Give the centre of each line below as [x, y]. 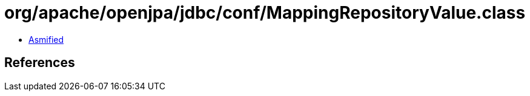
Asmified [46, 39]
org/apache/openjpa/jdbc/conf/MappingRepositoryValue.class [265, 13]
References [40, 63]
